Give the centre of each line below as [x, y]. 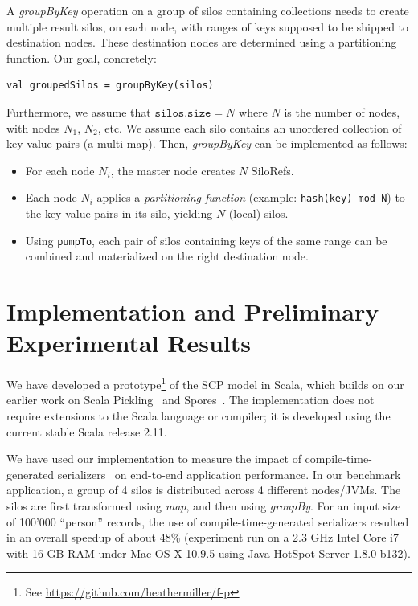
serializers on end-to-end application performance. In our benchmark [229, 474]
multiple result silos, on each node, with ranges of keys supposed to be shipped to [208, 26]
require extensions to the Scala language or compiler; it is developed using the [199, 416]
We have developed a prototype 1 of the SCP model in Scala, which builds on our [205, 383]
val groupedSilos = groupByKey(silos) [110, 86]
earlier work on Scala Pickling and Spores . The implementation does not [191, 400]
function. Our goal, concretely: [82, 57]
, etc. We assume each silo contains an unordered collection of [250, 127]
